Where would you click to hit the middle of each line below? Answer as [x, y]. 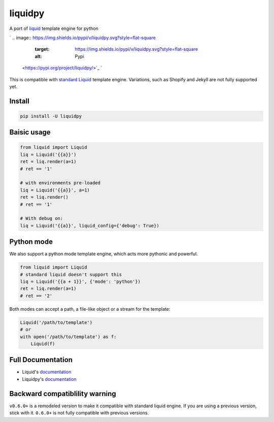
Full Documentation [41, 360]
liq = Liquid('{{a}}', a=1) [55, 190]
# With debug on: [42, 219]
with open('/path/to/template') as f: [68, 337]
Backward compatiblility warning [63, 394]
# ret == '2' [36, 296]
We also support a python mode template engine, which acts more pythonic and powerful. [104, 254]
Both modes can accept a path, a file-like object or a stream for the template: [90, 309]
